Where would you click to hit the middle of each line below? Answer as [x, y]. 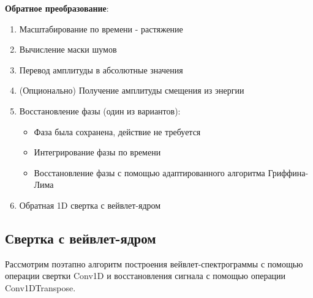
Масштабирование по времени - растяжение [101, 28]
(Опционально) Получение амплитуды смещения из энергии [132, 90]
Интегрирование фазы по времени [97, 152]
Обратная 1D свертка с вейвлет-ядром [90, 205]
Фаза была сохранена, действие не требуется [117, 131]
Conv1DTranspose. [40, 287]
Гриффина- [288, 172]
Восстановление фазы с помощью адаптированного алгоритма [149, 172]
